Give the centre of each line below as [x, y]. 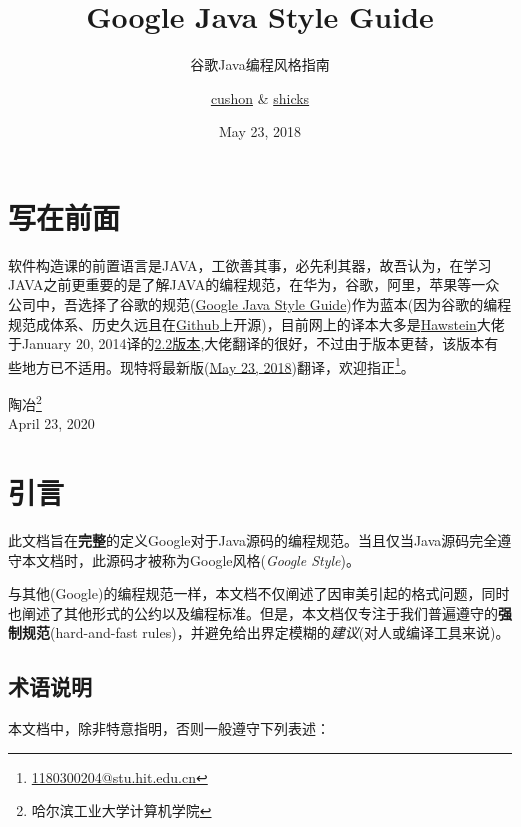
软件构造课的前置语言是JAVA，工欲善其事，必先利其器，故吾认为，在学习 [250, 264]
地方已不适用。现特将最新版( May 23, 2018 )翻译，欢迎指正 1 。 [218, 365]
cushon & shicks [260, 97]
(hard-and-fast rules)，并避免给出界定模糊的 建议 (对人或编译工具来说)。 [280, 632]
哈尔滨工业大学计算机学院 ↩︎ [121, 810]
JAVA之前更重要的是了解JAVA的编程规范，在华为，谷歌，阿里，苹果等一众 [254, 284]
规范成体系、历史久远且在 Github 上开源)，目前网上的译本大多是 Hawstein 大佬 [256, 323]
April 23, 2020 [51, 423]
